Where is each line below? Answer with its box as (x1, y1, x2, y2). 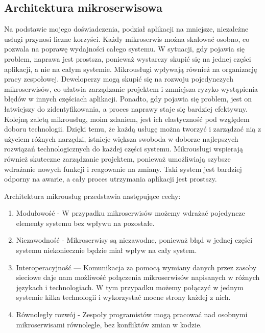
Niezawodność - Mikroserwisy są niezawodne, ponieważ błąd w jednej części (16, 235, 253, 245)
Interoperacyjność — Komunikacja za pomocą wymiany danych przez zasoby (16, 262, 257, 272)
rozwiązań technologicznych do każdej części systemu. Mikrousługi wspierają (4, 143, 243, 154)
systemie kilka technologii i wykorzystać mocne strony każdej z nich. (16, 292, 231, 302)
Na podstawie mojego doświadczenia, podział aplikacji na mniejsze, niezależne (4, 23, 249, 34)
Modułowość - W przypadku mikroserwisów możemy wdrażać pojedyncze (16, 208, 245, 218)
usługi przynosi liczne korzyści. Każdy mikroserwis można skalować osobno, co (4, 33, 250, 44)
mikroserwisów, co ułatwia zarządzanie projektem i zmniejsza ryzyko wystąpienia (4, 83, 258, 94)
